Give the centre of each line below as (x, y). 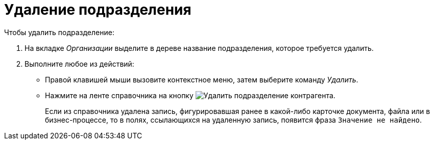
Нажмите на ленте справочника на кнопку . (190, 95)
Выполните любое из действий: (79, 64)
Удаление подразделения (98, 10)
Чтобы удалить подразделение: (59, 32)
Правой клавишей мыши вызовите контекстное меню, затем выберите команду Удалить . (202, 79)
